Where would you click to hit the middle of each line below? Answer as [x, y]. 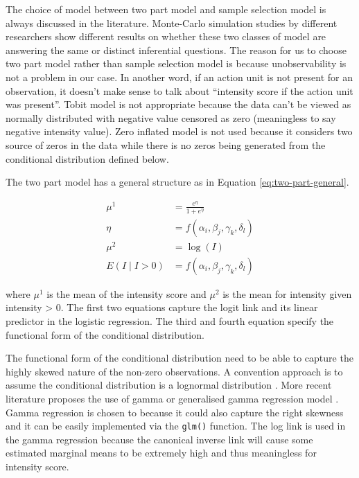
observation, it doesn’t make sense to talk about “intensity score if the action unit [179, 90]
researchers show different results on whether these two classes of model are [166, 36]
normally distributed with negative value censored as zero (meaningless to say [171, 117]
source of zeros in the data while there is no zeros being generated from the [166, 144]
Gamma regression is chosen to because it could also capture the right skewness [175, 412]
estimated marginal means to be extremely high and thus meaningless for [161, 453]
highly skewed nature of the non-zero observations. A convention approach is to [174, 371]
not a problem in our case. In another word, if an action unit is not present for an [179, 77]
